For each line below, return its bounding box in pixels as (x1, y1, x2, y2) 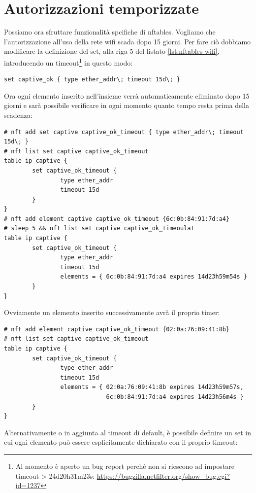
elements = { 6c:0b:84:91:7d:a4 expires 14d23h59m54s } (60, 273, 247, 281)
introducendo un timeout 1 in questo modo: (4, 56, 133, 68)
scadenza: (4, 109, 32, 120)
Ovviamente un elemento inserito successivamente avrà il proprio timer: (4, 307, 220, 317)
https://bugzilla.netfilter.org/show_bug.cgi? (96, 470, 230, 481)
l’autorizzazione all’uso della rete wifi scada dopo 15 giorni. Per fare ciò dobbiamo (4, 36, 251, 46)
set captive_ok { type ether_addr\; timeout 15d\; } (4, 76, 180, 83)
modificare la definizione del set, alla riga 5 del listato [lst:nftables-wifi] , (4, 46, 220, 56)
